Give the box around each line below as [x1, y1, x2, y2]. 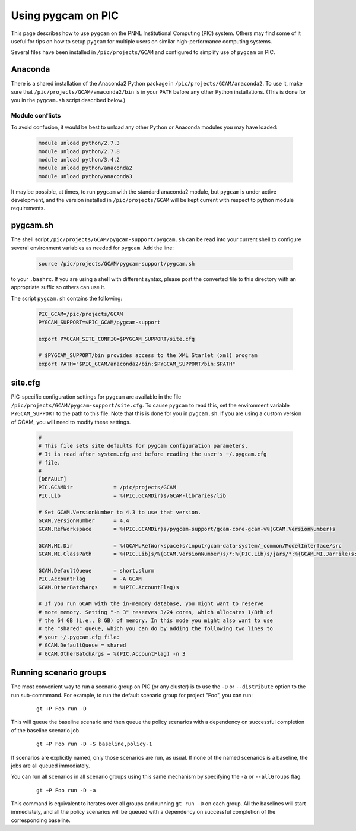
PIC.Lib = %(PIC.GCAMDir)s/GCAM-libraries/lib [38, 492, 227, 499]
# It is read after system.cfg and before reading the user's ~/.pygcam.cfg [38, 451, 267, 457]
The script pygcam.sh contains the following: [11, 295, 123, 302]
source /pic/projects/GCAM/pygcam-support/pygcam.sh [38, 260, 195, 267]
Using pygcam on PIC [11, 9, 119, 22]
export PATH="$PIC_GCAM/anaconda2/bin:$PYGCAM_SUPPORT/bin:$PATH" [38, 360, 236, 367]
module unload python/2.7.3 [38, 140, 120, 147]
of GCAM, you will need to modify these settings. [11, 418, 131, 425]
